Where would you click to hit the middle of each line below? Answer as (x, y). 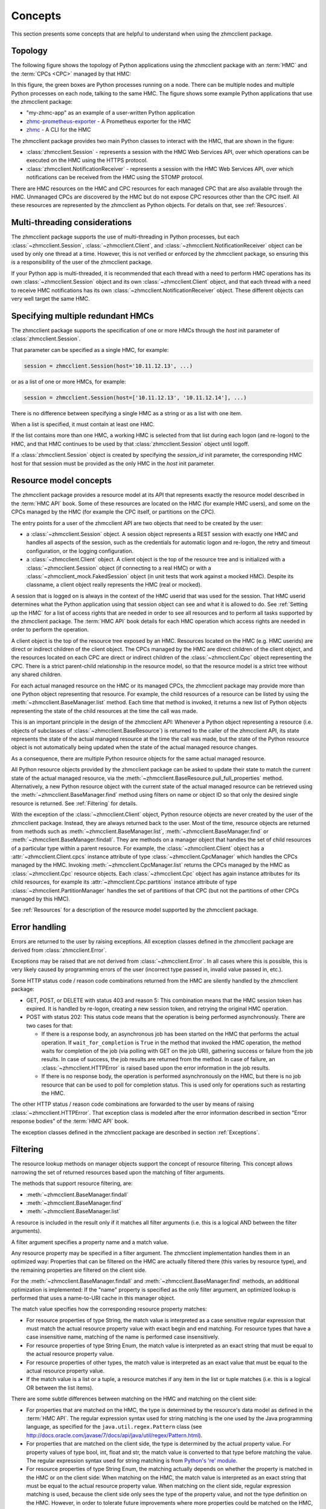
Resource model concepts (61, 481)
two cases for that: (50, 1026)
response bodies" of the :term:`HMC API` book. (70, 1121)
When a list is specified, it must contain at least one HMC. (83, 424)
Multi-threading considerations (72, 222)
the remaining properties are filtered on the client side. (79, 1270)
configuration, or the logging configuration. (80, 551)
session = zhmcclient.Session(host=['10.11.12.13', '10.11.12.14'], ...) (135, 397)
